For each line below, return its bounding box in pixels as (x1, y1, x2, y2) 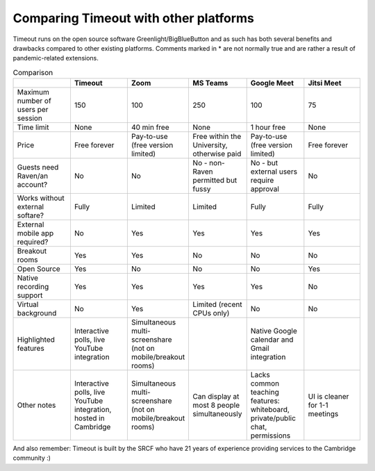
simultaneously (192, 409, 242, 419)
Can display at (192, 392, 240, 402)
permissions (250, 431, 291, 440)
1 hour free (250, 122, 286, 132)
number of (17, 96, 51, 106)
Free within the (192, 132, 242, 142)
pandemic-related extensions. (12, 54, 99, 63)
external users (250, 167, 298, 176)
